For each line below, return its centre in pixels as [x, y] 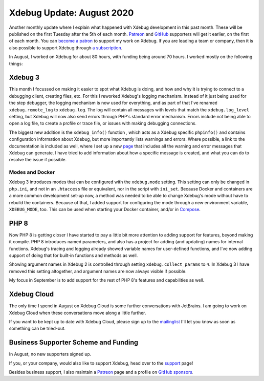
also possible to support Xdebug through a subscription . [66, 48]
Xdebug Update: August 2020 [71, 13]
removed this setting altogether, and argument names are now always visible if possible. [98, 271]
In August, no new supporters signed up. [50, 354]
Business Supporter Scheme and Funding [74, 343]
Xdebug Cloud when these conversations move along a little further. [77, 313]
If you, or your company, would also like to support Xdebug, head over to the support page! [101, 363]
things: [16, 63]
